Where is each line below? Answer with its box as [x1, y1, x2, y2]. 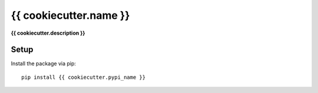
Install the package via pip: [11, 60, 77, 67]
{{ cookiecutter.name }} [11, 9, 130, 22]
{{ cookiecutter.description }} [11, 29, 85, 36]
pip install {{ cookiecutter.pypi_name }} [21, 74, 146, 81]
